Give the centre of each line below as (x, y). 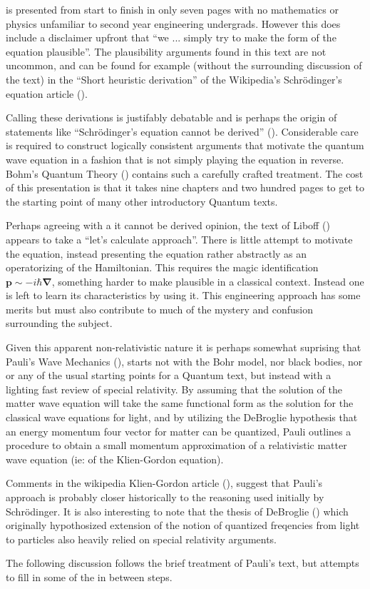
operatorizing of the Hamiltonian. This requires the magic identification (162, 267)
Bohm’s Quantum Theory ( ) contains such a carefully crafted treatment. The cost (185, 173)
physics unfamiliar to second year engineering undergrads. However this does (173, 23)
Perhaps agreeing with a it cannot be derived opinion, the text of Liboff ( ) (168, 225)
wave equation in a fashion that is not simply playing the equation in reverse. (175, 159)
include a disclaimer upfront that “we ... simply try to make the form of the (171, 37)
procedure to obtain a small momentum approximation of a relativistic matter (176, 445)
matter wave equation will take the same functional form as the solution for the (180, 403)
